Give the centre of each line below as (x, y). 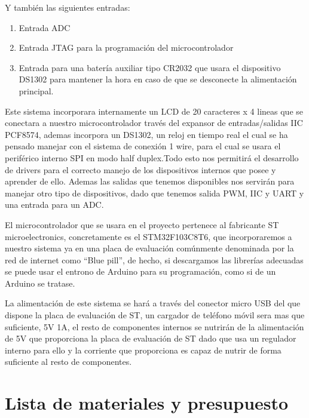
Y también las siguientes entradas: (68, 7)
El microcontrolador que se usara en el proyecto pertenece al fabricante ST (142, 224)
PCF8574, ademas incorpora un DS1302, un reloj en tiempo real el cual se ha (146, 134)
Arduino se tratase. (40, 283)
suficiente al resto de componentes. (68, 362)
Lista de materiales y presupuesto (147, 403)
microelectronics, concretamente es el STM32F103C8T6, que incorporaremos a (149, 236)
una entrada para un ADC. (54, 205)
